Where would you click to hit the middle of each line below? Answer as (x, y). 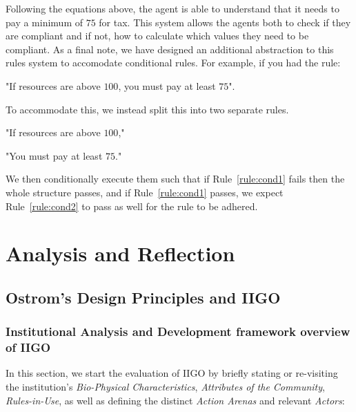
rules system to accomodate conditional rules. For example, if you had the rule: (173, 63)
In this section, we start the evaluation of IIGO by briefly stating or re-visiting (172, 373)
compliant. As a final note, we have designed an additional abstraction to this (170, 49)
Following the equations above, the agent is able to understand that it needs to (172, 8)
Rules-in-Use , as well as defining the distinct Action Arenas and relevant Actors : (175, 400)
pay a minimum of (44, 22)
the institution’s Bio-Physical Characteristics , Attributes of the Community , (165, 387)
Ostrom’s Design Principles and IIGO (143, 297)
